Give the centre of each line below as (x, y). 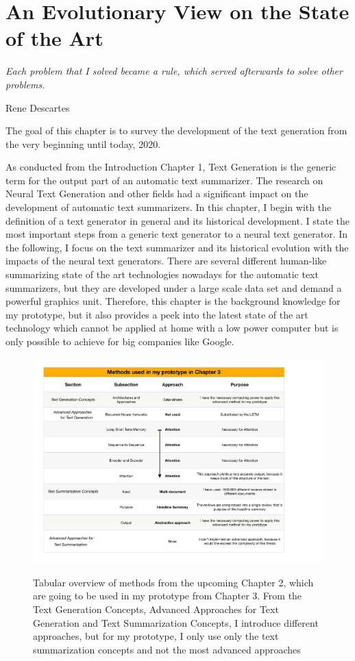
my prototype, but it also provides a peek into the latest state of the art (157, 314)
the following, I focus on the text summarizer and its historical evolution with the (177, 247)
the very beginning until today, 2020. (83, 144)
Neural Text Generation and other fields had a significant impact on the (157, 194)
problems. (25, 84)
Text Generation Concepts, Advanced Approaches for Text (156, 609)
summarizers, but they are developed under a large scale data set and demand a (174, 287)
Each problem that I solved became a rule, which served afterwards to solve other (174, 71)
